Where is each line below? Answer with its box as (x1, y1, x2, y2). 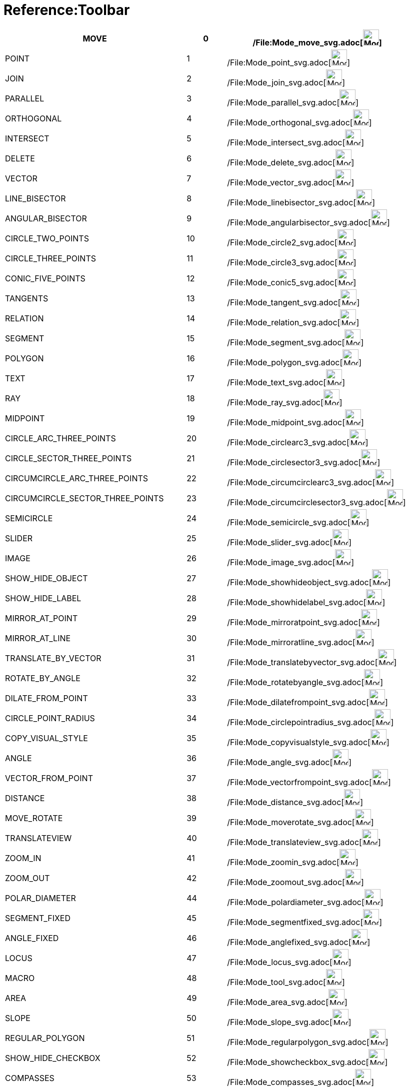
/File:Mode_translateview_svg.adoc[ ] (227, 837, 381, 847)
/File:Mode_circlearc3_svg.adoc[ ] (227, 437, 368, 447)
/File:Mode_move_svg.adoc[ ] (252, 37, 382, 47)
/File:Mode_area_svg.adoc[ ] (227, 997, 347, 1007)
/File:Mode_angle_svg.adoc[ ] (227, 757, 352, 767)
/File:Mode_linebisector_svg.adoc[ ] (227, 197, 375, 207)
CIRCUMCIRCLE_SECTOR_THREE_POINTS (5, 493, 164, 503)
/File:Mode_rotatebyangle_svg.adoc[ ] (227, 677, 383, 687)
